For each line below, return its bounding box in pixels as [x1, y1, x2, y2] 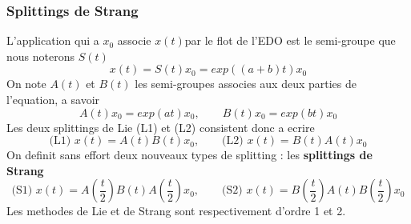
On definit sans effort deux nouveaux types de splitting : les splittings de [6, 146, 373, 163]
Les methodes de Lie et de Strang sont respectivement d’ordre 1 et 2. [6, 202, 346, 219]
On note [6, 75, 46, 92]
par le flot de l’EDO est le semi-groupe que [184, 32, 396, 49]
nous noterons [6, 47, 75, 64]
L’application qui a [6, 32, 99, 49]
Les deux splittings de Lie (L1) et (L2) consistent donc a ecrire [6, 118, 315, 135]
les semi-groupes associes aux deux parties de [135, 75, 357, 92]
